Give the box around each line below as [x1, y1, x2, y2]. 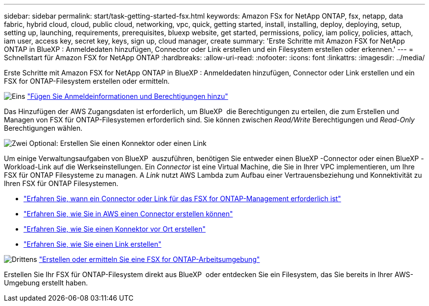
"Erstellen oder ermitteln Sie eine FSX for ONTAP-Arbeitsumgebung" [39, 255, 260, 263]
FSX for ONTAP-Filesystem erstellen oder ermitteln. [4, 77, 170, 85]
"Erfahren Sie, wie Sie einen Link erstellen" [24, 240, 162, 248]
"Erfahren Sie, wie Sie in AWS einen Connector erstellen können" [24, 210, 233, 218]
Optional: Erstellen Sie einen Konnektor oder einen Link [29, 139, 207, 147]
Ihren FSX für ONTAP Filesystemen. [4, 179, 119, 188]
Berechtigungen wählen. [4, 124, 83, 132]
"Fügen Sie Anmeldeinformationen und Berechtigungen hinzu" [27, 92, 228, 100]
